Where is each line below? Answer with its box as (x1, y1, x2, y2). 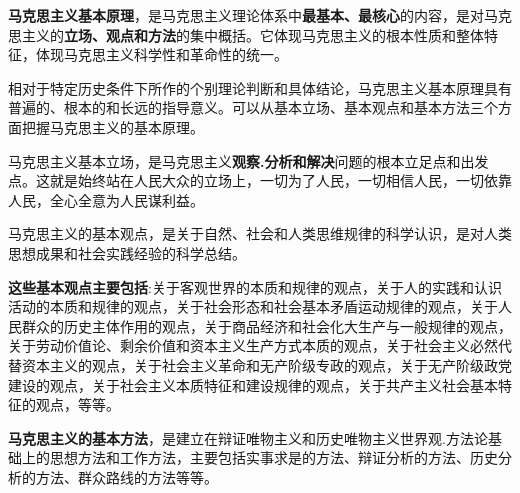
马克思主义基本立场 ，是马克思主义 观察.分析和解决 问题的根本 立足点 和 (8, 150, 461, 171)
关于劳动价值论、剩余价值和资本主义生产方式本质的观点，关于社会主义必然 (8, 335, 498, 356)
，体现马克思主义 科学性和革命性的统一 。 (22, 44, 288, 65)
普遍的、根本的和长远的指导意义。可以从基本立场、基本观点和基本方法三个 (8, 97, 498, 118)
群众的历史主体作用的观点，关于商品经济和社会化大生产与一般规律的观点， (21, 315, 512, 336)
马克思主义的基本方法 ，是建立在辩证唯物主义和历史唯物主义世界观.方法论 (8, 427, 488, 448)
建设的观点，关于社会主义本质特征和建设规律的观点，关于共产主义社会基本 (8, 374, 498, 395)
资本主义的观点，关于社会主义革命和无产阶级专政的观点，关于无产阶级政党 (21, 354, 512, 375)
